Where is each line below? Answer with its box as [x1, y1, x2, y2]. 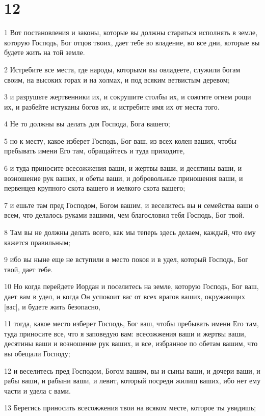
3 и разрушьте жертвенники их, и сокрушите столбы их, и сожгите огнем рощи [4, 91, 251, 102]
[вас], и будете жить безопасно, [4, 301, 100, 311]
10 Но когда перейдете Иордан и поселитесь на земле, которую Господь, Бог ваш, [4, 281, 259, 292]
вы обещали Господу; [4, 348, 70, 358]
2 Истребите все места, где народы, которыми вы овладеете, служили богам [4, 64, 241, 74]
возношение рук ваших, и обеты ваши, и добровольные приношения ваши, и [4, 172, 243, 183]
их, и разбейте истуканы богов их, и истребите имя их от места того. [4, 101, 220, 112]
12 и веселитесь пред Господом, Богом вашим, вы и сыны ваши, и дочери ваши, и [4, 365, 260, 376]
